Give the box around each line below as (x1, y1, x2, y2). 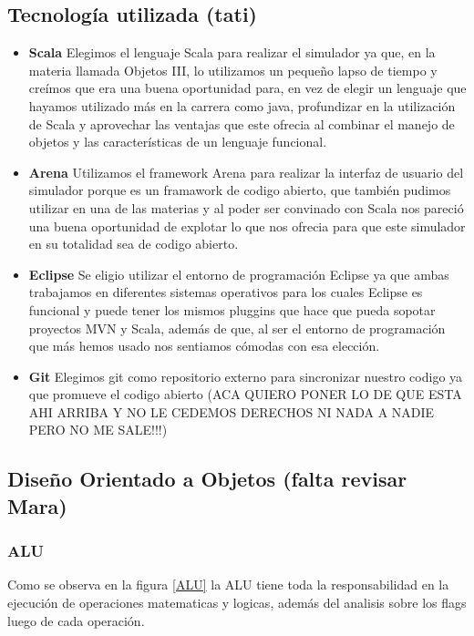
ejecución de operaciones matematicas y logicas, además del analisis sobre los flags (7, 593, 467, 612)
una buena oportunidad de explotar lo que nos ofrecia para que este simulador (28, 216, 466, 235)
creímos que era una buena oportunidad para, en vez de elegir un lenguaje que (28, 78, 467, 97)
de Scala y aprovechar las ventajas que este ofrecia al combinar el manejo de (28, 114, 455, 133)
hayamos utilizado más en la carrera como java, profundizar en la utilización (28, 96, 456, 115)
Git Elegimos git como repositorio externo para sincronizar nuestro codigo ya (28, 366, 463, 385)
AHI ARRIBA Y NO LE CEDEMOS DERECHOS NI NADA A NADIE (28, 402, 435, 421)
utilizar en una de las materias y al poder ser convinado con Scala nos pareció (28, 198, 464, 217)
